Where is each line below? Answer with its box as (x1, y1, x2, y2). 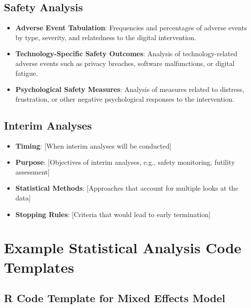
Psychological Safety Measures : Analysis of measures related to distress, (15, 84, 244, 94)
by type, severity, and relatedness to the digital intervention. (15, 32, 196, 42)
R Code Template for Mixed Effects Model (4, 290, 226, 306)
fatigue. (15, 67, 38, 78)
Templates (4, 257, 74, 277)
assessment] (15, 166, 50, 176)
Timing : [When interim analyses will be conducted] (15, 140, 171, 151)
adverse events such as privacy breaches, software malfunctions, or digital (15, 58, 235, 68)
